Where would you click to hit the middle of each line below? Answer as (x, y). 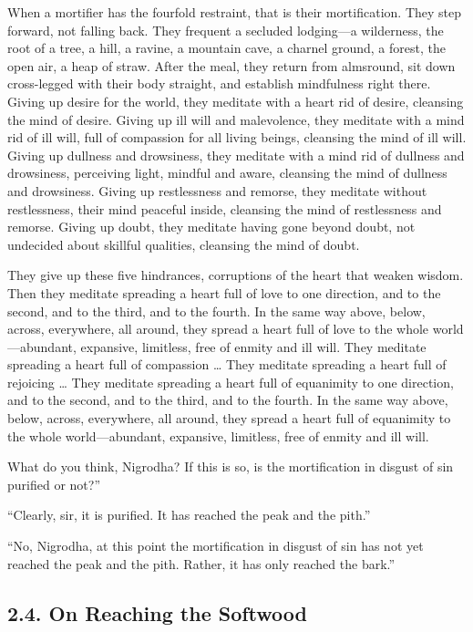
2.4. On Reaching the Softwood (158, 612)
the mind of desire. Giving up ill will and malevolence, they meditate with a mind (236, 119)
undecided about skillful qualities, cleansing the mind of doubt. (184, 244)
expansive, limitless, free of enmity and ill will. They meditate (253, 346)
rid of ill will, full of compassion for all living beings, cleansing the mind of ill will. (237, 137)
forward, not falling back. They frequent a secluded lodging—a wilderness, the (226, 30)
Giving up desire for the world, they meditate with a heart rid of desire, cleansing (236, 101)
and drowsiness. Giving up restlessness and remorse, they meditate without (217, 190)
